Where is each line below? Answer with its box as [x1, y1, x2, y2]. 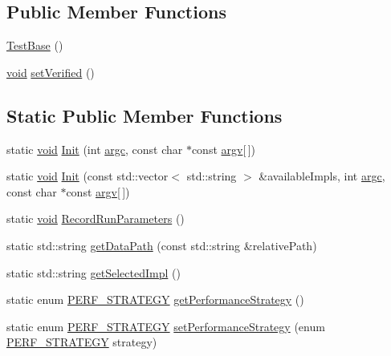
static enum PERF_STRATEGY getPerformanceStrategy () [6, 291, 304, 308]
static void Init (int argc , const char [6, 140, 183, 157]
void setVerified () [6, 63, 95, 80]
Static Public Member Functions [6, 103, 283, 127]
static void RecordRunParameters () [6, 210, 185, 227]
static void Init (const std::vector [6, 168, 169, 184]
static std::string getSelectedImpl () [6, 264, 181, 281]
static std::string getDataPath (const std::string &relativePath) [6, 237, 317, 253]
